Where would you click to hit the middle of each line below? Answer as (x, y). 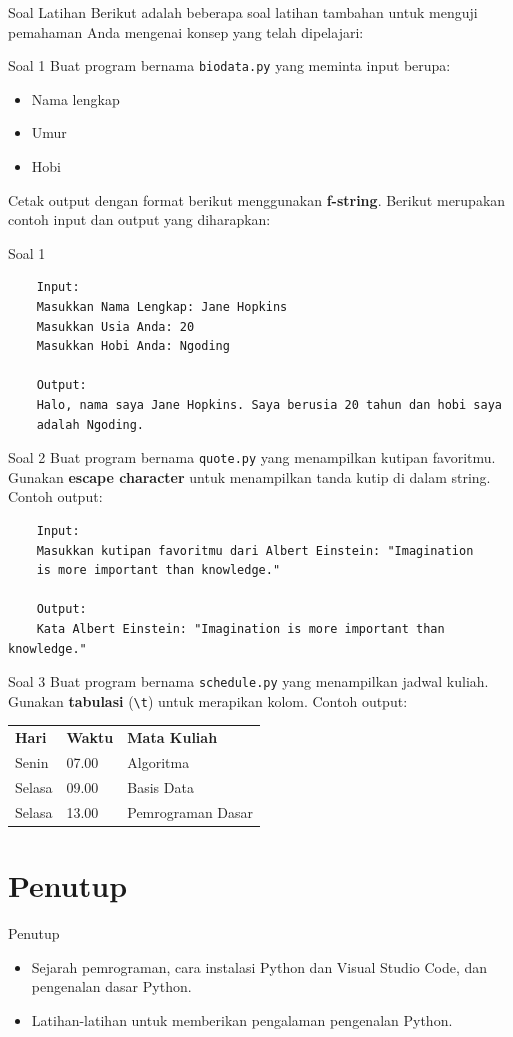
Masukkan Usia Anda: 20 (115, 326)
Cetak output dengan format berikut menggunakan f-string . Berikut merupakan (257, 199)
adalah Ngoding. (90, 424)
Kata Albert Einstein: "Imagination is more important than (240, 628)
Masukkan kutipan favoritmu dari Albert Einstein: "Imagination (255, 550)
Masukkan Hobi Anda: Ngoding (133, 346)
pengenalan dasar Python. (111, 986)
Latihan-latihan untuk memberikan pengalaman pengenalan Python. (242, 1019)
